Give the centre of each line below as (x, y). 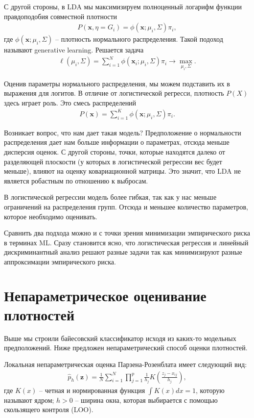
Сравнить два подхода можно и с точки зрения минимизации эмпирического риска (127, 233)
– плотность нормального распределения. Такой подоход (139, 39)
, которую (210, 390)
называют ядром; (29, 400)
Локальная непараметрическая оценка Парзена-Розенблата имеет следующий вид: (126, 364)
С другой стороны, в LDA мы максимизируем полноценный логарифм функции (123, 6)
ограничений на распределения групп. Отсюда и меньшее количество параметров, (126, 206)
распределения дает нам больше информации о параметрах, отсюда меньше (117, 142)
